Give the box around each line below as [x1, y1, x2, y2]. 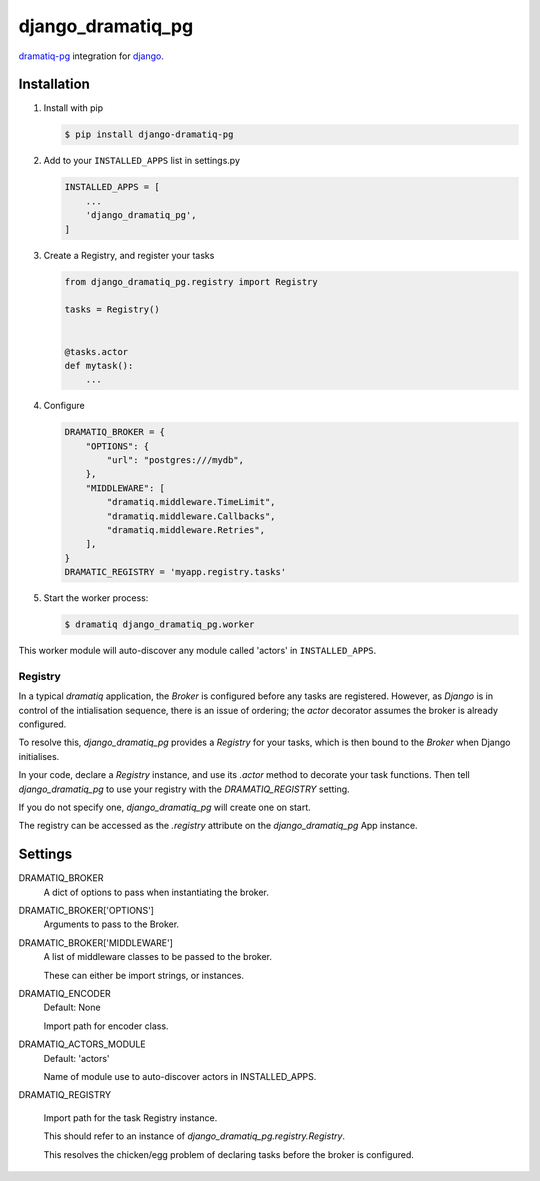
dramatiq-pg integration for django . [18, 50, 164, 62]
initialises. [18, 750, 60, 762]
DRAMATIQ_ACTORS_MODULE [18, 1038, 147, 1050]
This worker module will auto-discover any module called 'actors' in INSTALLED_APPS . [18, 645, 377, 657]
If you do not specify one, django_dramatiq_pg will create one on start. [18, 801, 311, 813]
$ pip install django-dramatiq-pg [64, 129, 234, 140]
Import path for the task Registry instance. [43, 1111, 218, 1124]
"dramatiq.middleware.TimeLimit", [106, 496, 276, 508]
